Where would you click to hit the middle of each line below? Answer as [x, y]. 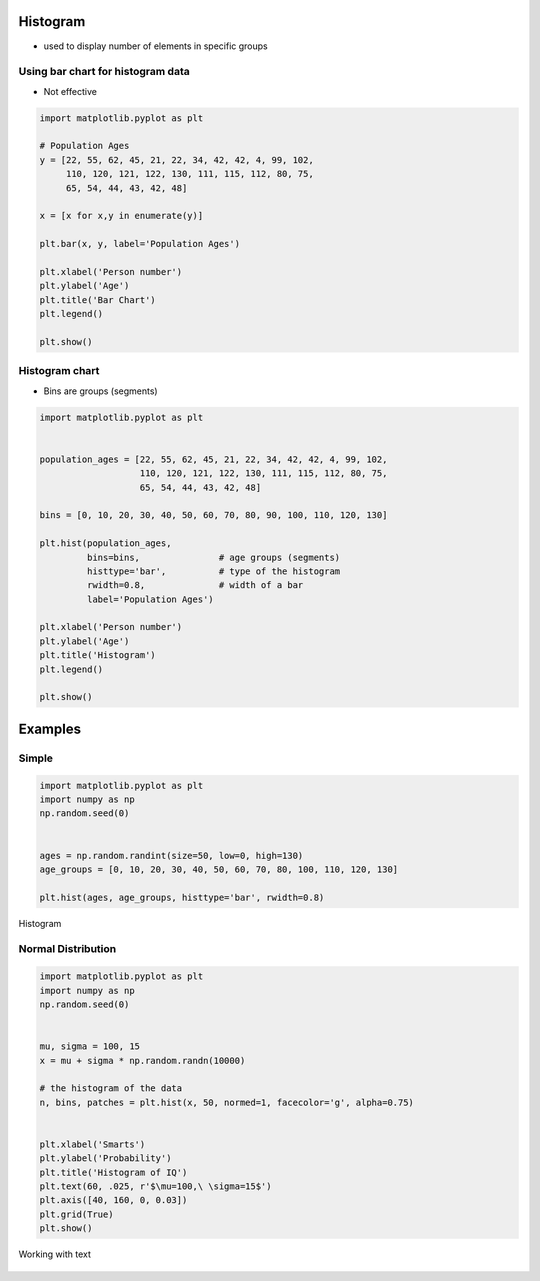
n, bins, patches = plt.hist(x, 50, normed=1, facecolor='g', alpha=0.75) [227, 1102]
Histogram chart [59, 371]
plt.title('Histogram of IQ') [113, 1172]
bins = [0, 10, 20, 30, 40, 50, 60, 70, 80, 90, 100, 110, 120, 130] [213, 515]
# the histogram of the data [111, 1088]
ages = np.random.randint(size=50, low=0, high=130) [171, 855]
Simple [36, 758]
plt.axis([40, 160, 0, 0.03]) [113, 1200]
